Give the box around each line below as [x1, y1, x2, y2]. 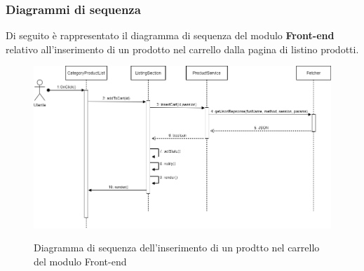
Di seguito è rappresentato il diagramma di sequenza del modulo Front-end [6, 28, 335, 43]
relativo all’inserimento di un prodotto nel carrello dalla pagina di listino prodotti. [6, 41, 359, 56]
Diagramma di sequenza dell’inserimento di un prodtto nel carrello [34, 240, 320, 255]
